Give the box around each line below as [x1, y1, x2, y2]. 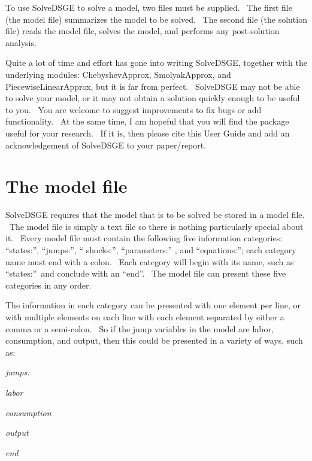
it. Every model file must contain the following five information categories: [5, 232, 283, 244]
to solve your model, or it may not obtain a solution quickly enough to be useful [5, 92, 300, 104]
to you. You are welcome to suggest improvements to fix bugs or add [5, 103, 262, 116]
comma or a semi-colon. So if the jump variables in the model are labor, [5, 322, 274, 335]
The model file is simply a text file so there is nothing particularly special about [9, 220, 304, 232]
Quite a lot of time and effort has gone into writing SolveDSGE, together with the [5, 56, 307, 69]
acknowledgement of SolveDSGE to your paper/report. [5, 138, 207, 151]
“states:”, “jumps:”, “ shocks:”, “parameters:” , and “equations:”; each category [5, 244, 296, 256]
